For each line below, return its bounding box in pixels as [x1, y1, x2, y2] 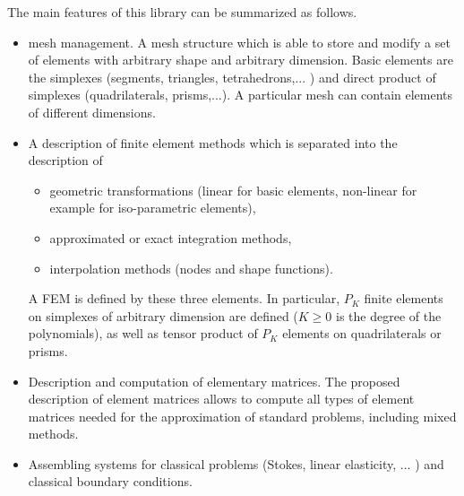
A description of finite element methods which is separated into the [28, 133, 398, 152]
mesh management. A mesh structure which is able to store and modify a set [28, 32, 451, 51]
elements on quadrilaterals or [282, 324, 442, 343]
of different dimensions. [28, 102, 156, 121]
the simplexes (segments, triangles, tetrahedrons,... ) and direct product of [28, 67, 436, 86]
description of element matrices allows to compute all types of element [28, 389, 415, 408]
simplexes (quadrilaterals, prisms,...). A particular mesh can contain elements [28, 85, 453, 104]
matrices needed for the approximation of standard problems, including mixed [28, 406, 457, 425]
